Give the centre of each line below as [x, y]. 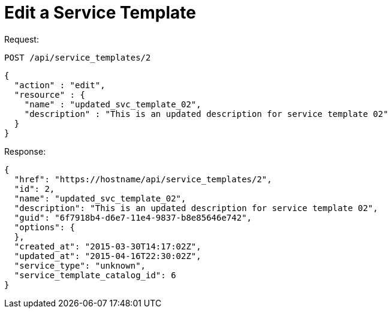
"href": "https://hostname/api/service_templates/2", [143, 179]
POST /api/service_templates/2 [78, 57]
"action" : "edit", [60, 85]
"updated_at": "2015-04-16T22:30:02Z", [108, 256]
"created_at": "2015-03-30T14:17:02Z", [108, 246]
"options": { [45, 227]
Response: [25, 151]
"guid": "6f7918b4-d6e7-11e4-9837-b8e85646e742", [133, 217]
